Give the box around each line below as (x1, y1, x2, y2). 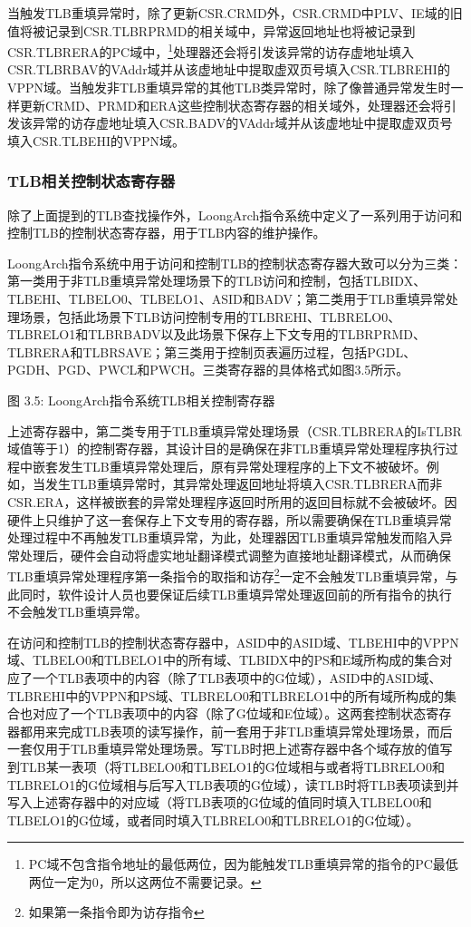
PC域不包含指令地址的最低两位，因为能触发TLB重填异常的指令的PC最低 (28, 854, 458, 873)
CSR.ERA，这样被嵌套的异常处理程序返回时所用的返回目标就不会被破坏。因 (7, 492, 457, 511)
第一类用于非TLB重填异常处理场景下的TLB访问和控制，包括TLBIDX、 (7, 271, 427, 290)
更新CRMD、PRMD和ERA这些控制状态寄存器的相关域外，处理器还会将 (19, 95, 444, 114)
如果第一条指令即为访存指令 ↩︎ (28, 903, 205, 922)
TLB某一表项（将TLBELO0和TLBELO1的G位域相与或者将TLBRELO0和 (19, 756, 445, 776)
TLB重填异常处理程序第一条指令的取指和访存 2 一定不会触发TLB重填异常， (7, 564, 446, 585)
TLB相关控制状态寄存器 (7, 170, 176, 192)
